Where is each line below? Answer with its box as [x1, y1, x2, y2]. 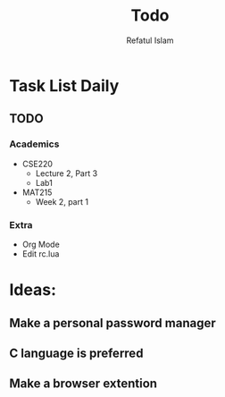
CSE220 [21, 158, 54, 169]
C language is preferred [9, 345, 144, 360]
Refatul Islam [126, 35, 174, 46]
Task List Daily [9, 75, 120, 96]
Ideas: [9, 280, 56, 300]
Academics [9, 138, 60, 150]
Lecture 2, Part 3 [35, 167, 98, 179]
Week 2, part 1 [35, 196, 89, 207]
